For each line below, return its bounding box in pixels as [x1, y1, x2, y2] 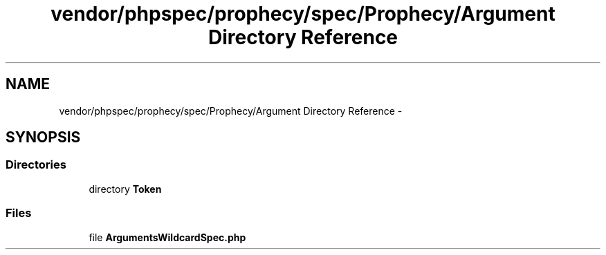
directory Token [89, 182, 162, 195]
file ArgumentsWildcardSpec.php [89, 231, 246, 243]
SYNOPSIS [6, 129, 81, 147]
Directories [6, 158, 66, 172]
